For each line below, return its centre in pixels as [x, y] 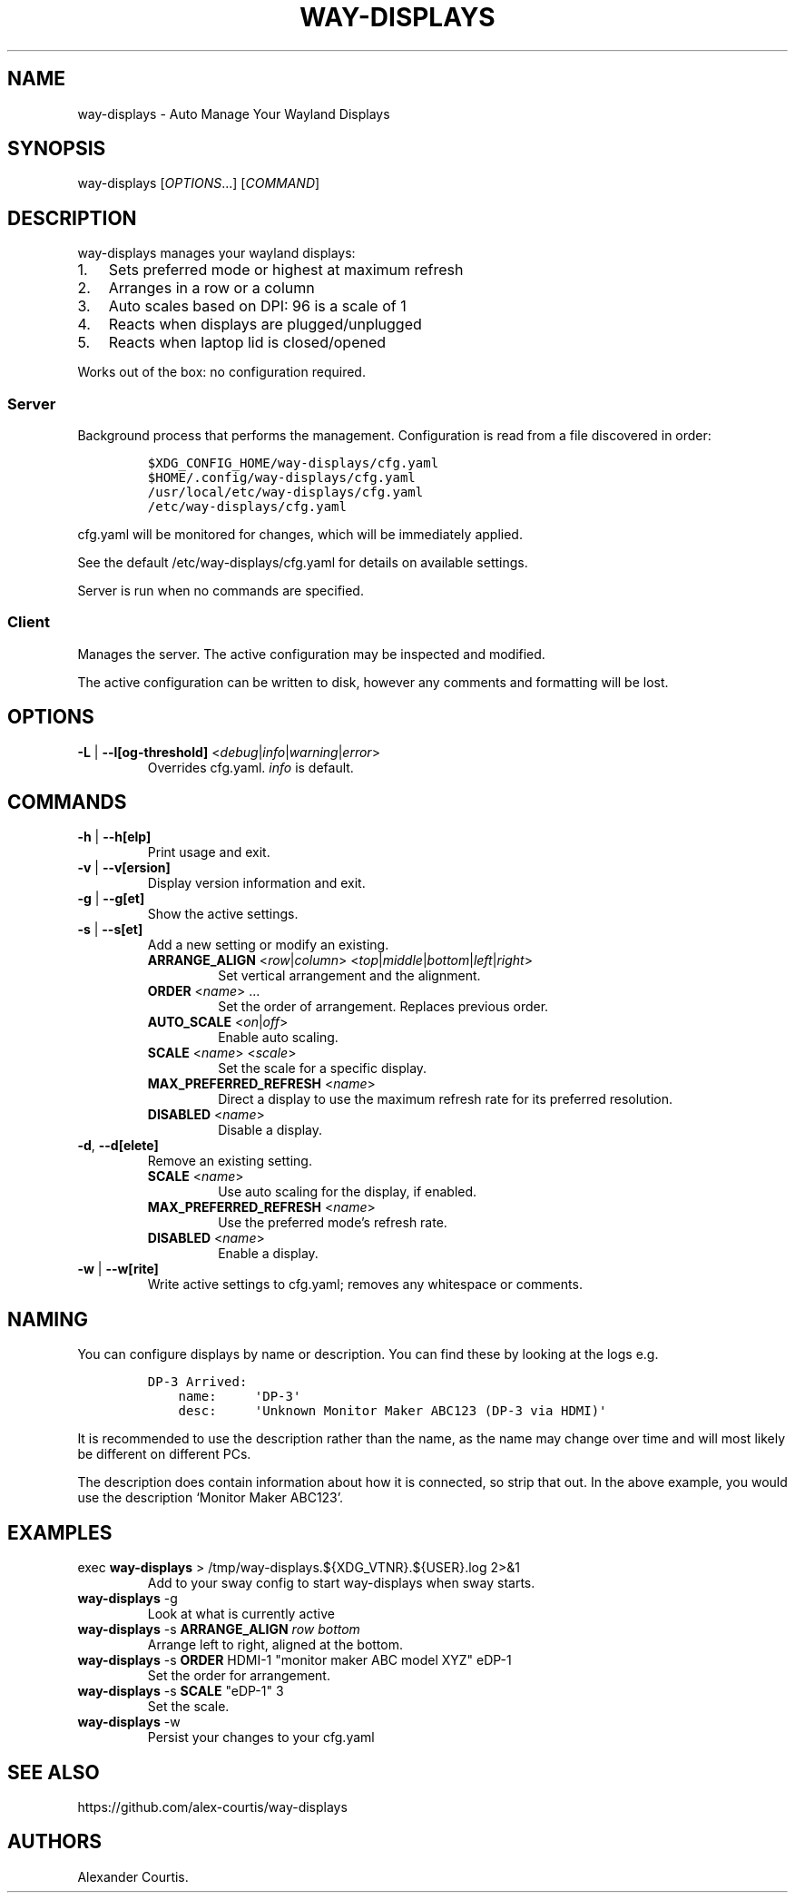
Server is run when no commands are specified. [221, 591]
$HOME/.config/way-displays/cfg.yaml [281, 478]
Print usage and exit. [209, 852]
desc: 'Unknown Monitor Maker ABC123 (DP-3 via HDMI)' [393, 1411]
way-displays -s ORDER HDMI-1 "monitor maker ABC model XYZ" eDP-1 [294, 1660]
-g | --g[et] [111, 899]
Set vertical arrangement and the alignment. [349, 976]
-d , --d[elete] [118, 1146]
